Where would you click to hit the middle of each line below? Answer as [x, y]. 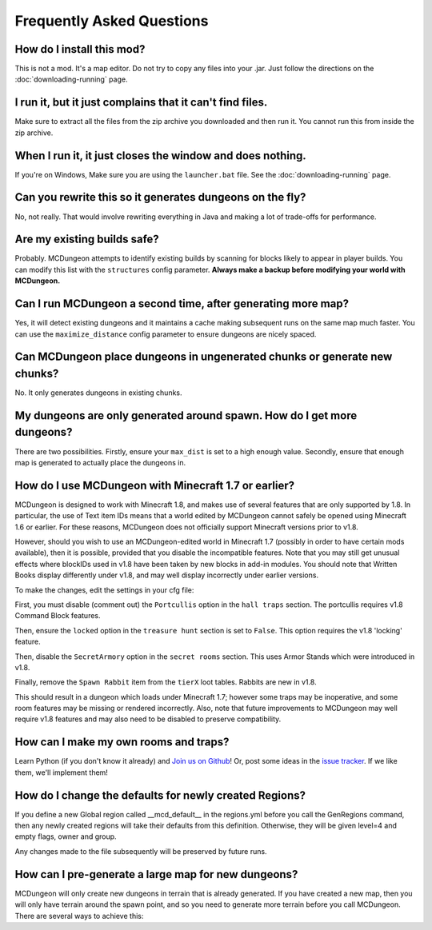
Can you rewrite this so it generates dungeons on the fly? [160, 197]
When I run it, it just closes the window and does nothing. [161, 156]
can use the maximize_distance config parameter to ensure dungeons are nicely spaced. [166, 334]
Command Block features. [58, 616]
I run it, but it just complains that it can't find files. [141, 103]
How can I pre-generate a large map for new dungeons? [156, 874]
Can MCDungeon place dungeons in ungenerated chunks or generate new [204, 357]
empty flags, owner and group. [66, 836]
